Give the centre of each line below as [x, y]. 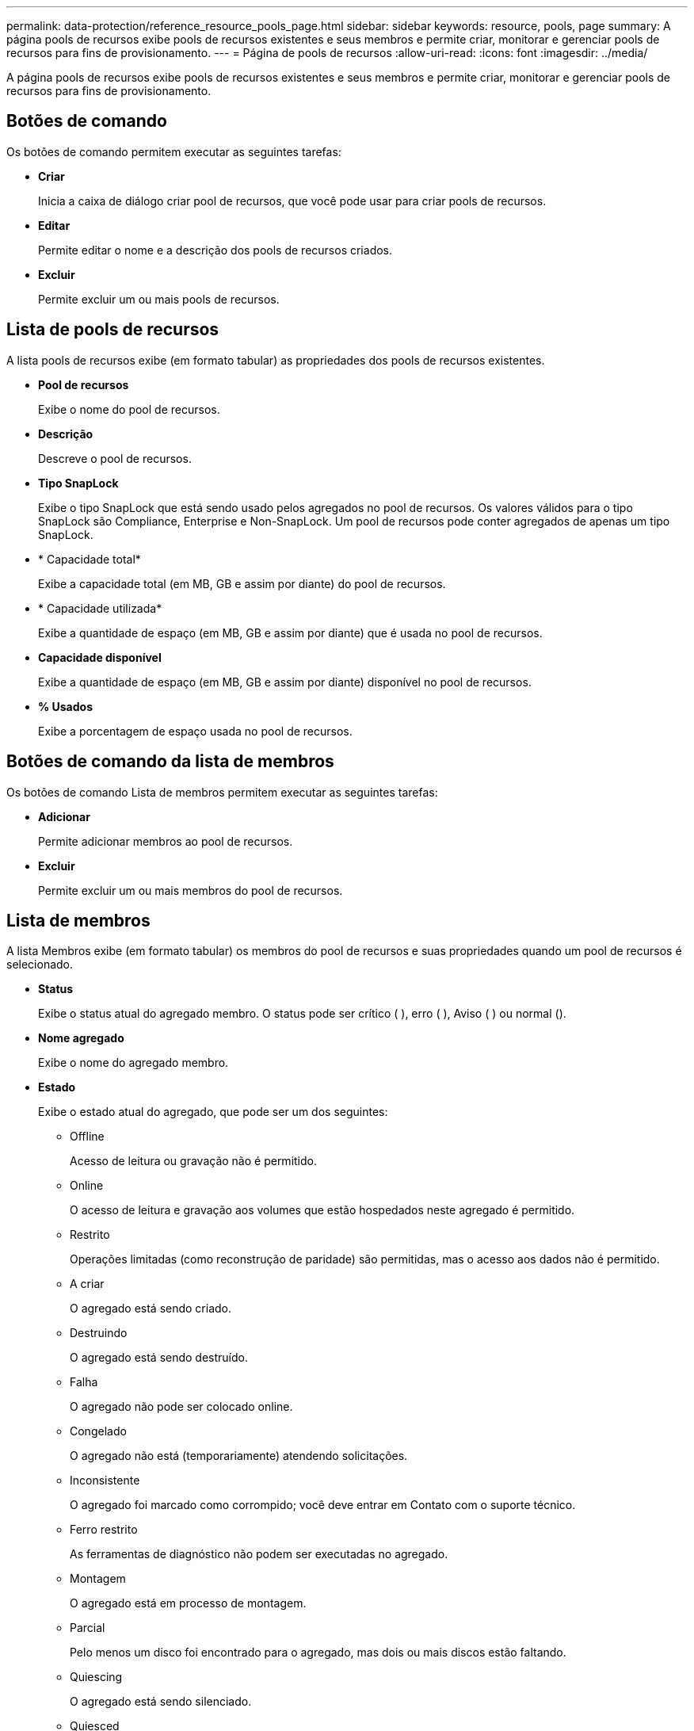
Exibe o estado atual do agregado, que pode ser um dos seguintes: [213, 1112]
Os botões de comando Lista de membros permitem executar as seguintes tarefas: [222, 792]
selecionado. [40, 965]
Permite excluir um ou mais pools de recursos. [159, 299]
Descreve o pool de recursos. [115, 458]
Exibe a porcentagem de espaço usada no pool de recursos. [195, 731]
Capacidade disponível [100, 657]
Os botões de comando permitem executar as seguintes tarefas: [174, 151]
